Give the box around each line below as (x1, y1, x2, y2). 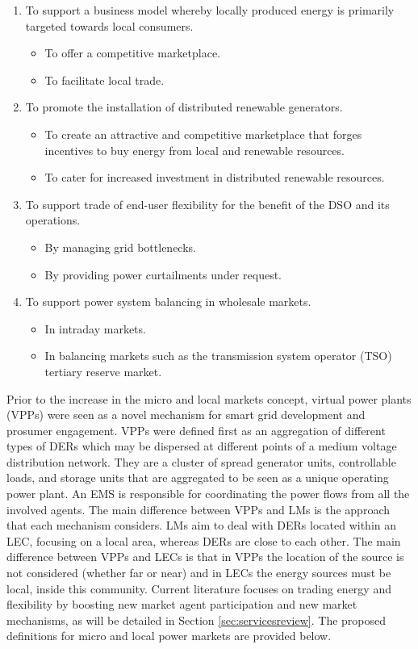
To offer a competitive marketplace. (44, 44, 221, 61)
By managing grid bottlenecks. (44, 238, 196, 255)
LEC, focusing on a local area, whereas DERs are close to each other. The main (6, 532, 401, 549)
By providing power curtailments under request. (44, 266, 282, 283)
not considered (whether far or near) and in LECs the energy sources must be (6, 564, 391, 581)
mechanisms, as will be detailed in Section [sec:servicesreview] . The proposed (6, 611, 387, 628)
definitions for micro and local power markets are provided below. (6, 627, 332, 644)
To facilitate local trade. (44, 71, 165, 88)
